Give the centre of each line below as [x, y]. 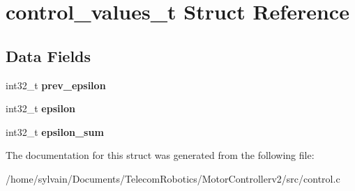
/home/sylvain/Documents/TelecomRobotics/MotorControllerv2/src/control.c [173, 178]
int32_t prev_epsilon [56, 85]
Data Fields [48, 55]
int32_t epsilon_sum [55, 131]
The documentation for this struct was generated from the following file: [160, 155]
